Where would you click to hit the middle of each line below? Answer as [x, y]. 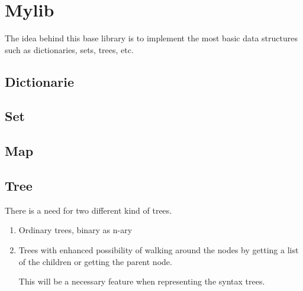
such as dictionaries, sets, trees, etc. [69, 49]
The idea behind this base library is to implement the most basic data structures [151, 38]
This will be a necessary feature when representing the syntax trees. [142, 281]
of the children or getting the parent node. [95, 261]
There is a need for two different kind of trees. [88, 210]
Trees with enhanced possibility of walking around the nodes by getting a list [159, 250]
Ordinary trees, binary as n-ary [75, 230]
